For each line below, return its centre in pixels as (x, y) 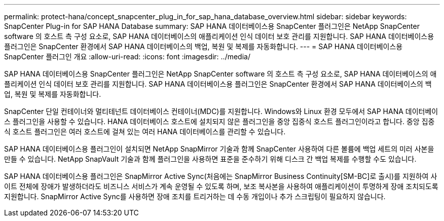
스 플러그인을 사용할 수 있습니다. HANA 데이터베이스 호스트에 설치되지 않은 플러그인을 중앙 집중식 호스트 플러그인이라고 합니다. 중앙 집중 (219, 121)
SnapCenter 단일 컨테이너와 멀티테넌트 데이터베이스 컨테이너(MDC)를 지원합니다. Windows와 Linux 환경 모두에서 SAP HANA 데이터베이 (221, 111)
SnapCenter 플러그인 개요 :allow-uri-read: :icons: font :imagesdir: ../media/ (127, 57)
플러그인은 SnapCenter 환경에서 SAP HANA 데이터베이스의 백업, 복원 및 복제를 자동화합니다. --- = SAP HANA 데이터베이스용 (203, 46)
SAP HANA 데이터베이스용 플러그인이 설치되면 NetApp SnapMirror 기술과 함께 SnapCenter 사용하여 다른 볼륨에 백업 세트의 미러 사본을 (219, 149)
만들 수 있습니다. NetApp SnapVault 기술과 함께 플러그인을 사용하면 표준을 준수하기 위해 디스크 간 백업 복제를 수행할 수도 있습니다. (210, 159)
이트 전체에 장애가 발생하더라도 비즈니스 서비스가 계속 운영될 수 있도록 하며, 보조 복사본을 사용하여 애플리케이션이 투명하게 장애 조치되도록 (221, 186)
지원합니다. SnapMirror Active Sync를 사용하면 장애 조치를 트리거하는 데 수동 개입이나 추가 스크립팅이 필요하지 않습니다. (195, 196)
